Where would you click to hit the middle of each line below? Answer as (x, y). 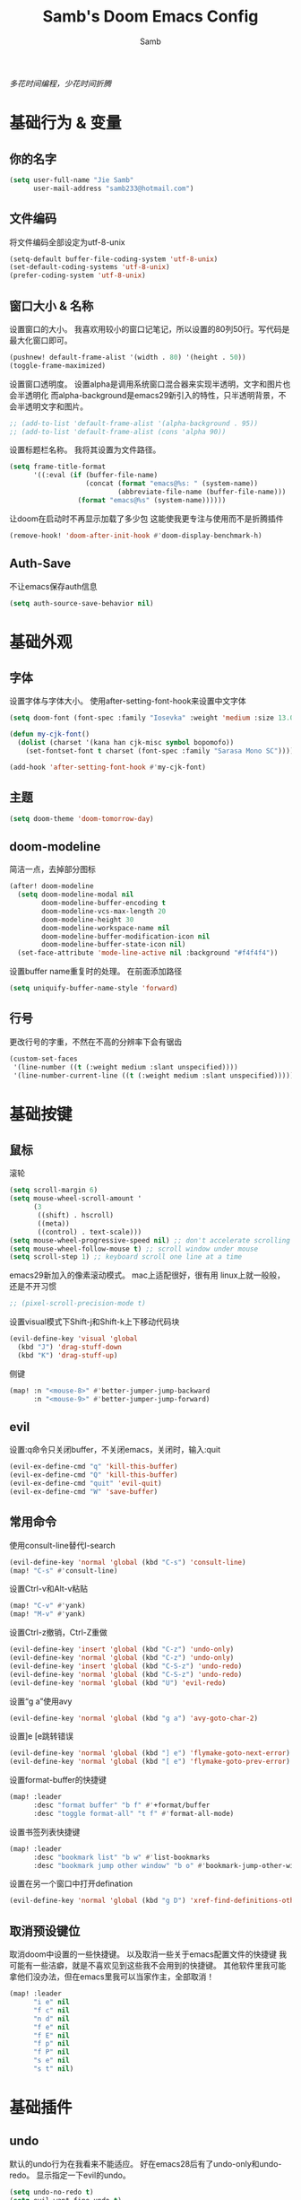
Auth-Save (40, 564)
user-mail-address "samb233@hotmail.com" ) (113, 188)
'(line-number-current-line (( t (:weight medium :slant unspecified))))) (154, 1075)
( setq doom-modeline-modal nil (76, 895)
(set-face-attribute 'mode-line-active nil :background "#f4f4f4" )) (148, 953)
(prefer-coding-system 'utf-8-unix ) (77, 275)
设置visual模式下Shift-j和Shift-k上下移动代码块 (95, 1322)
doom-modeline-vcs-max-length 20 (104, 911)
